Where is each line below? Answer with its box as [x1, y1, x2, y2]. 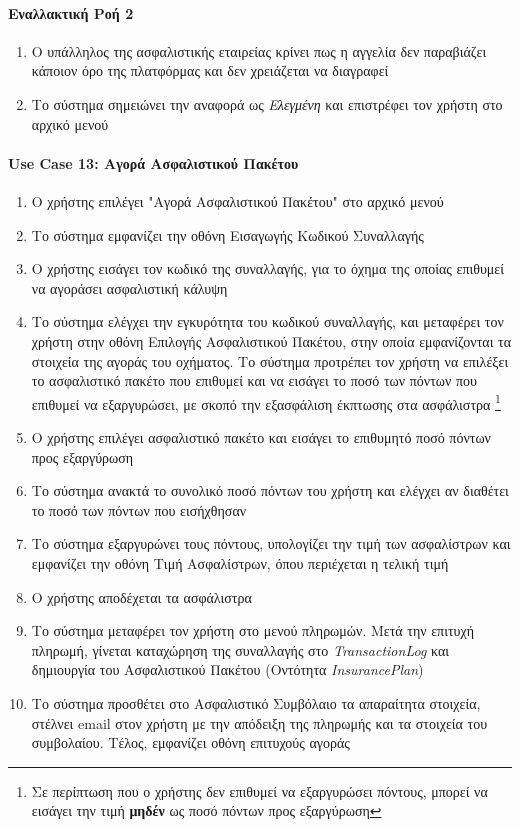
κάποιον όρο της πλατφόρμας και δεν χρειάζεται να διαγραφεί [31, 60, 389, 81]
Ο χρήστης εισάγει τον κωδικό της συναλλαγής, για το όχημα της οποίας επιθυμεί [31, 258, 505, 279]
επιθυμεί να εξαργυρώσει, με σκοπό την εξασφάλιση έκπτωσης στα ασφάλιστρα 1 [31, 390, 501, 414]
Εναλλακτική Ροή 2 [8, 2, 134, 23]
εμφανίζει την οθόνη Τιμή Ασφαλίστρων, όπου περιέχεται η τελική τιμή [31, 552, 449, 573]
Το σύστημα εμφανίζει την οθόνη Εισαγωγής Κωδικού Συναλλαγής [31, 224, 424, 245]
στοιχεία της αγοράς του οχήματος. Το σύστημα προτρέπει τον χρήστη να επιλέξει [31, 350, 509, 371]
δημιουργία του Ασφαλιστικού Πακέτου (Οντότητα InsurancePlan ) [31, 659, 424, 680]
